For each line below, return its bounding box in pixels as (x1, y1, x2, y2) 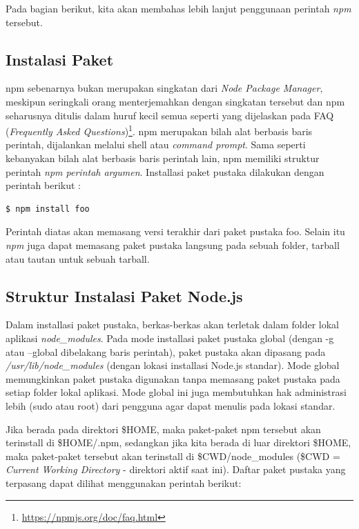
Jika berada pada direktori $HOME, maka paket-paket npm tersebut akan (6, 421, 321, 436)
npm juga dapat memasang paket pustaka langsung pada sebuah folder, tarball (6, 237, 340, 252)
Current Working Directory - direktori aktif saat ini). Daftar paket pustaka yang (6, 462, 346, 477)
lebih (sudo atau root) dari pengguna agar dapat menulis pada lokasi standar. (6, 398, 336, 412)
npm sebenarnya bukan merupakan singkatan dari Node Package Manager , (6, 81, 323, 95)
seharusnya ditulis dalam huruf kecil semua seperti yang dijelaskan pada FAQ (6, 108, 334, 122)
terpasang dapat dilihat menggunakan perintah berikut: (6, 475, 242, 490)
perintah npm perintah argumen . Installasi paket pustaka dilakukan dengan (6, 164, 324, 179)
